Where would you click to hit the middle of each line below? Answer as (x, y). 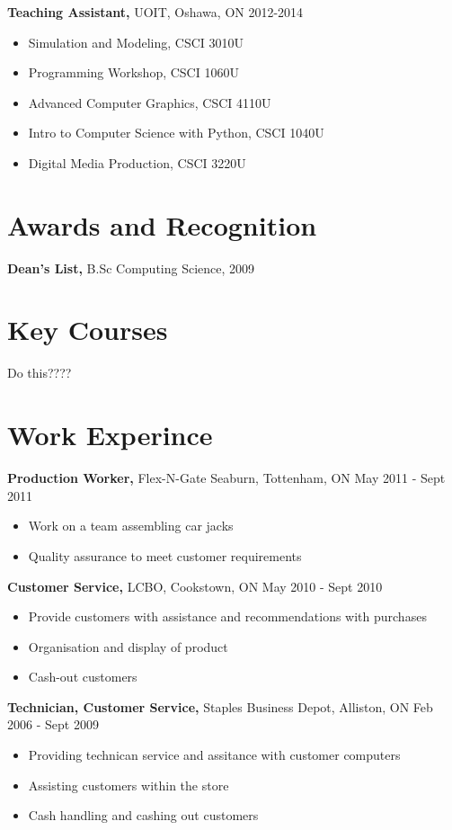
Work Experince (110, 435)
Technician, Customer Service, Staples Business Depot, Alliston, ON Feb (220, 706)
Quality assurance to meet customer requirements (165, 555)
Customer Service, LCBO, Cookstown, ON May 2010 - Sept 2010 (195, 586)
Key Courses (88, 330)
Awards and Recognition (162, 224)
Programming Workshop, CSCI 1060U (133, 72)
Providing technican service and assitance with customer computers (214, 755)
